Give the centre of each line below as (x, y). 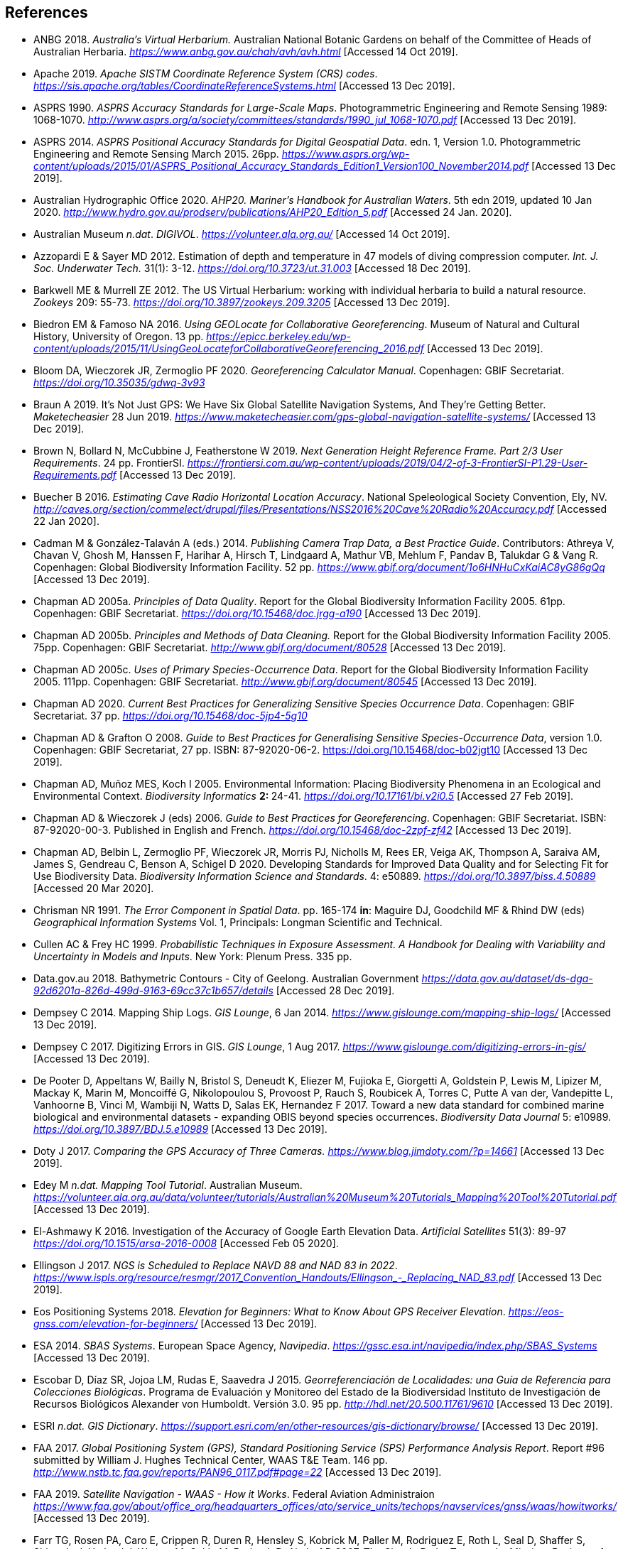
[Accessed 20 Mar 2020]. (94, 888)
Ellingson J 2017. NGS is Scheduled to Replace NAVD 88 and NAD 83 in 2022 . (216, 1266)
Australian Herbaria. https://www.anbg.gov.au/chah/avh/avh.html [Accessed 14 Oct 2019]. (246, 52)
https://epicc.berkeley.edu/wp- (278, 337)
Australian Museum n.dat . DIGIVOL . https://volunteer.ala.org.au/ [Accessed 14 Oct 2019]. (242, 234)
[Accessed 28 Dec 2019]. (335, 991)
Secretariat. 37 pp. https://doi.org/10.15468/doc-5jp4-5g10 (170, 716)
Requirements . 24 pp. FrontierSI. (109, 463)
